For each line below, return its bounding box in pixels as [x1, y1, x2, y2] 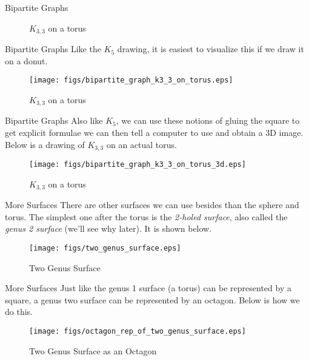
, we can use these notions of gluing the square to [116, 114, 300, 127]
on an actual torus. [106, 138, 177, 150]
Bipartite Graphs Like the [5, 42, 101, 55]
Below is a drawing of [5, 138, 85, 150]
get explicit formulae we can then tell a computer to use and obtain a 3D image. [5, 126, 304, 138]
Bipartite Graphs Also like [5, 114, 103, 127]
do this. [5, 305, 33, 318]
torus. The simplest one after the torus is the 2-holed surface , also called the [5, 210, 288, 223]
